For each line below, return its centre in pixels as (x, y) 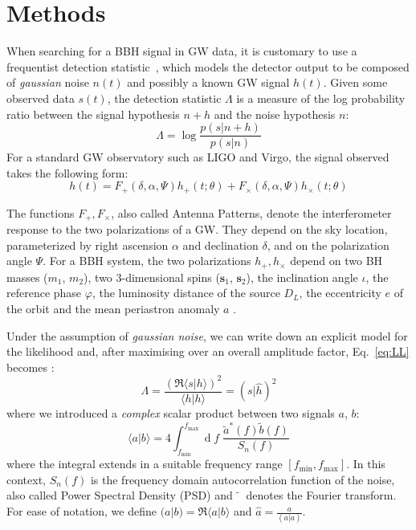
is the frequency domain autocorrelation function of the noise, (243, 479)
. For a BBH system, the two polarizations (147, 261)
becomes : (31, 367)
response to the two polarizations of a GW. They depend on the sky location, (197, 229)
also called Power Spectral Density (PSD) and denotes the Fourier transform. (202, 495)
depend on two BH (336, 261)
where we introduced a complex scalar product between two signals (171, 413)
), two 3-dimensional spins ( (152, 277)
